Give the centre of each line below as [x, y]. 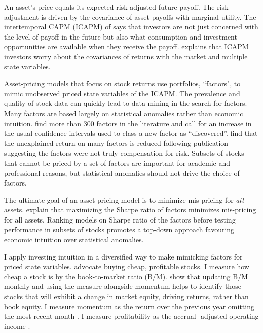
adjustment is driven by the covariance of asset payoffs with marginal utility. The [130, 16]
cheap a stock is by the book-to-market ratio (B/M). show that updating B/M [126, 276]
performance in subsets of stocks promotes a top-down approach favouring [119, 229]
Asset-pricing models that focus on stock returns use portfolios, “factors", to [122, 83]
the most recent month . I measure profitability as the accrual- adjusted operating [131, 316]
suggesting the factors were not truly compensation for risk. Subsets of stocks [124, 153]
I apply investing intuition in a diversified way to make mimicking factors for [123, 256]
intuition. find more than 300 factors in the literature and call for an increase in [128, 123]
